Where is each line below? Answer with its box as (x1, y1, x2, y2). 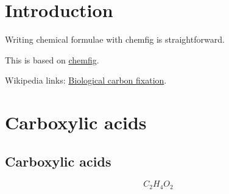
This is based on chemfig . (5, 53, 99, 66)
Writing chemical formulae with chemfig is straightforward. (5, 33, 225, 46)
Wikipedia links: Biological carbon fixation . (5, 74, 167, 87)
